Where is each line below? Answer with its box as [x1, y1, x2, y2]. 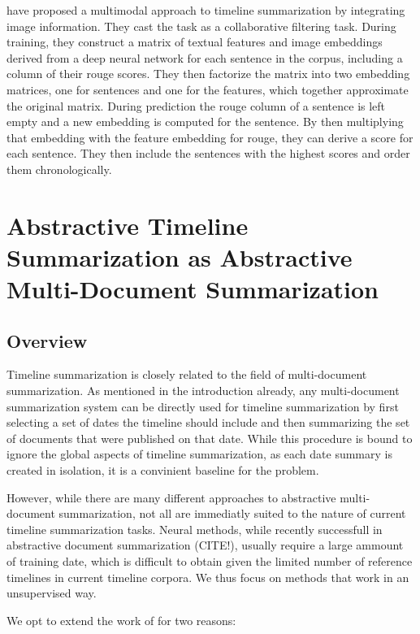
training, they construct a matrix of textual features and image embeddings [6, 33, 383, 50]
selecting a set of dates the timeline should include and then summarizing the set [6, 414, 410, 431]
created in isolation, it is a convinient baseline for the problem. [6, 462, 319, 479]
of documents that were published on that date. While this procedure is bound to [6, 429, 413, 446]
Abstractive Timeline [6, 208, 249, 241]
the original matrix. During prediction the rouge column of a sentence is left [6, 97, 386, 114]
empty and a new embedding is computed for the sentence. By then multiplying [6, 113, 404, 130]
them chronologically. [6, 160, 112, 177]
